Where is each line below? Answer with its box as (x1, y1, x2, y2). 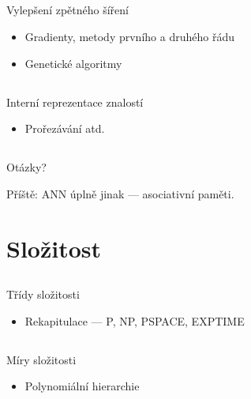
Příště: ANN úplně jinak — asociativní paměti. (6, 185, 234, 201)
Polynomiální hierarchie (24, 378, 140, 394)
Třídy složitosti (6, 286, 80, 303)
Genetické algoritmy (24, 55, 122, 71)
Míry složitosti (6, 351, 77, 367)
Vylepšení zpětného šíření (6, 2, 129, 18)
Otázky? (6, 159, 47, 175)
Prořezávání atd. (24, 120, 105, 137)
